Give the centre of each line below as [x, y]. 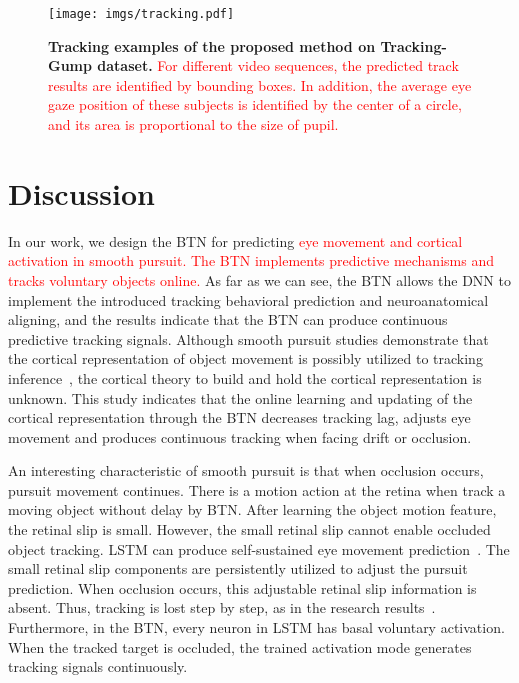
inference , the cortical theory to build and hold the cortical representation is [245, 377]
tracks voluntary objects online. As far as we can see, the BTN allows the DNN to [259, 279]
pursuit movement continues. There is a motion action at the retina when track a [257, 489]
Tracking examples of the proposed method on [212, 45]
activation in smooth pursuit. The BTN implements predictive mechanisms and [251, 260]
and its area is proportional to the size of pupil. [193, 124]
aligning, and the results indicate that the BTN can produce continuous [228, 319]
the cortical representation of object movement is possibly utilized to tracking [245, 358]
